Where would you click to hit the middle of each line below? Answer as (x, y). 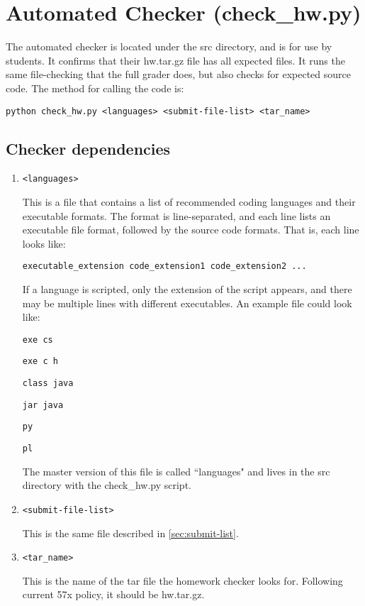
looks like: (44, 243)
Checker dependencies (88, 148)
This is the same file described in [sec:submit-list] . (130, 533)
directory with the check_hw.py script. (107, 485)
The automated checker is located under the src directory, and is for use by (169, 46)
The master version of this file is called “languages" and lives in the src (176, 471)
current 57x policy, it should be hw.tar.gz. (113, 594)
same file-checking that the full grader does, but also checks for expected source (178, 74)
